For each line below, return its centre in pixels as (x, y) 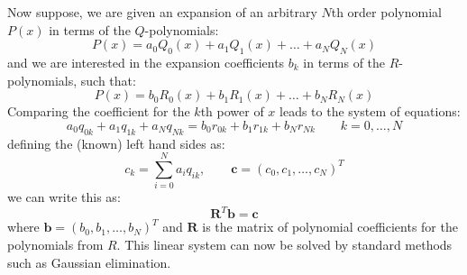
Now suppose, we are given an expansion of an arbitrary (162, 12)
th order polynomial (386, 12)
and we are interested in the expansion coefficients (146, 62)
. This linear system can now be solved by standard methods (284, 244)
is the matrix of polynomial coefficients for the (330, 227)
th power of (232, 111)
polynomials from (55, 244)
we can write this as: (64, 197)
